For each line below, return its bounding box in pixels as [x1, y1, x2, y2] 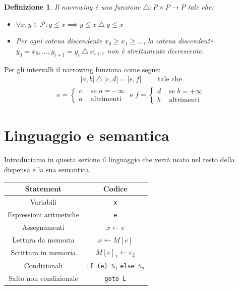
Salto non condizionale [8, 273, 78, 283]
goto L [104, 275, 127, 283]
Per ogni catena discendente [16, 35, 102, 46]
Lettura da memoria [12, 234, 75, 245]
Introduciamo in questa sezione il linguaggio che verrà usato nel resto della [4, 154, 235, 165]
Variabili [30, 196, 56, 207]
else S [120, 263, 142, 270]
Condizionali [24, 260, 63, 271]
